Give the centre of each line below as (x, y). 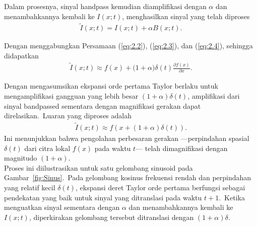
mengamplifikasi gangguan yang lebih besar (71, 95)
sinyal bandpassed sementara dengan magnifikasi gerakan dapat (103, 105)
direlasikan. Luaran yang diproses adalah (68, 116)
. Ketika (232, 197)
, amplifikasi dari (214, 95)
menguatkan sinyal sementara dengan (62, 207)
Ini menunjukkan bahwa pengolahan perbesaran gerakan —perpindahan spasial (127, 138)
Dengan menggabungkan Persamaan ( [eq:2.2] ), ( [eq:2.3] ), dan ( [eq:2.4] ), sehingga (128, 46)
